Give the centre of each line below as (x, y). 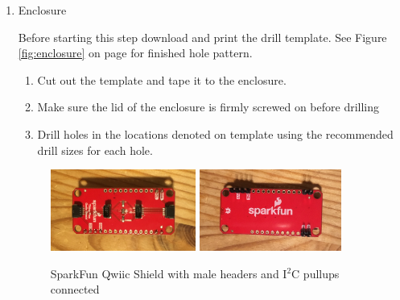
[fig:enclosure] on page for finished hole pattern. (135, 53)
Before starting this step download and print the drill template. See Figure (202, 37)
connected (75, 289)
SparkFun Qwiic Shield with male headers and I (169, 273)
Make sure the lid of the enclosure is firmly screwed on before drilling (208, 107)
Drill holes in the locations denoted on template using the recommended (215, 133)
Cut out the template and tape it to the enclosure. (162, 79)
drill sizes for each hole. (95, 150)
